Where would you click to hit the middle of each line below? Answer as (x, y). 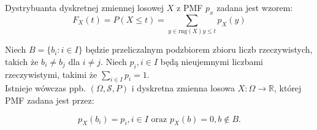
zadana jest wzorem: (255, 7)
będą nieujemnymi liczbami (212, 61)
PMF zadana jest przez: (50, 100)
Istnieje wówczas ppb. (45, 88)
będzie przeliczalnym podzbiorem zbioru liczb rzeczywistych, (199, 49)
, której (288, 88)
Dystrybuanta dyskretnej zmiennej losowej (85, 7)
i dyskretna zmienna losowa (183, 88)
